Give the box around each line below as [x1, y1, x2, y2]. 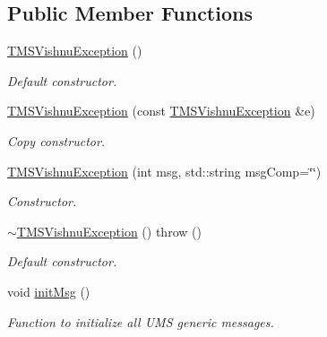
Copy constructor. [7, 131, 106, 150]
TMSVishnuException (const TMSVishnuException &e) [7, 101, 315, 120]
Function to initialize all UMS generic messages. [7, 312, 274, 331]
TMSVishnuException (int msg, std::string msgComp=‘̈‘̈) [7, 161, 322, 180]
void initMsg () [7, 281, 90, 300]
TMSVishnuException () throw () [16, 221, 202, 240]
